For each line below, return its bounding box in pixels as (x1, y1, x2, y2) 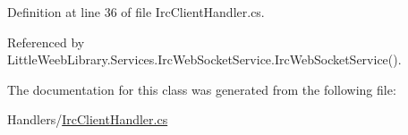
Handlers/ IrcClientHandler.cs (7, 110, 168, 129)
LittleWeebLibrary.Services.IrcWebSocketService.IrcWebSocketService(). (7, 50, 402, 69)
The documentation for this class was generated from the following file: (7, 80, 396, 98)
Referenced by (7, 32, 85, 51)
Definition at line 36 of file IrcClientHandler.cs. (7, 3, 265, 21)
